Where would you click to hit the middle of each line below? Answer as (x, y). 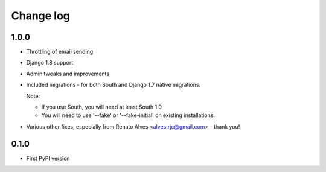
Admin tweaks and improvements (68, 74)
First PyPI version (48, 158)
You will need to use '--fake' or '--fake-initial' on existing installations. (128, 115)
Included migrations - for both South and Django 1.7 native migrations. (113, 85)
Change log (41, 16)
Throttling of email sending (60, 52)
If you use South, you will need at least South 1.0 (102, 107)
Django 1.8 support (50, 63)
